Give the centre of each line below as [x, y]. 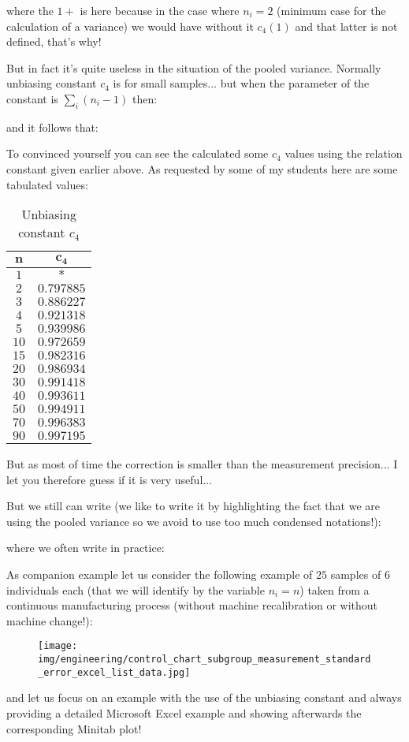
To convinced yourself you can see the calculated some [138, 153]
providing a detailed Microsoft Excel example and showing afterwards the [184, 712]
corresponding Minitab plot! [74, 728]
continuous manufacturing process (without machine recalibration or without [192, 605]
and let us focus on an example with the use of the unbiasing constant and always [204, 697]
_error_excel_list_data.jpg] [114, 672]
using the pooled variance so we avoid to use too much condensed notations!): [194, 521]
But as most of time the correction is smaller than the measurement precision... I [202, 464]
